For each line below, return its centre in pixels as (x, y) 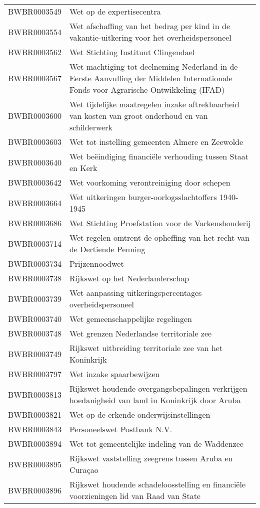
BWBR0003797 (35, 374)
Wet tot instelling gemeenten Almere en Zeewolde (156, 142)
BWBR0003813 (35, 394)
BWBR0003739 (35, 298)
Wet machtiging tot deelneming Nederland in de (153, 66)
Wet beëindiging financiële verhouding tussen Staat (159, 156)
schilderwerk (91, 127)
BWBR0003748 (35, 333)
